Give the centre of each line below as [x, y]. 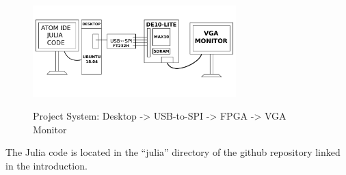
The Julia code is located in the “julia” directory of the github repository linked [173, 152]
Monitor [50, 129]
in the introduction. [46, 165]
